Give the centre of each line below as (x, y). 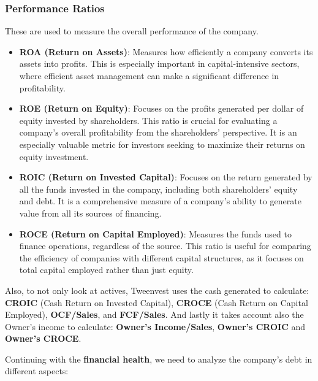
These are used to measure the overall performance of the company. (132, 31)
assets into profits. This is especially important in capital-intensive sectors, (159, 63)
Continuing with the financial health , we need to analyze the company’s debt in (159, 359)
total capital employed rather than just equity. (106, 270)
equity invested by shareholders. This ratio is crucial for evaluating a (148, 120)
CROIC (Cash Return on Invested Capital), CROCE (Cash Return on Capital (157, 302)
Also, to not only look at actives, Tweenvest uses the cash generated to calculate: (157, 290)
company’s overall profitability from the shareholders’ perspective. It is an (158, 132)
